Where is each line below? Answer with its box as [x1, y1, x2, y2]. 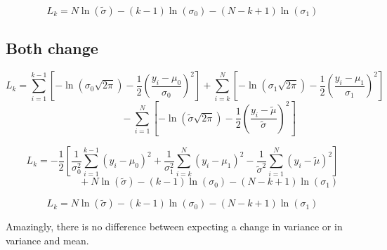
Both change [6, 37, 98, 59]
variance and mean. [6, 232, 89, 247]
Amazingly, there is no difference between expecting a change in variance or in [6, 219, 343, 234]
